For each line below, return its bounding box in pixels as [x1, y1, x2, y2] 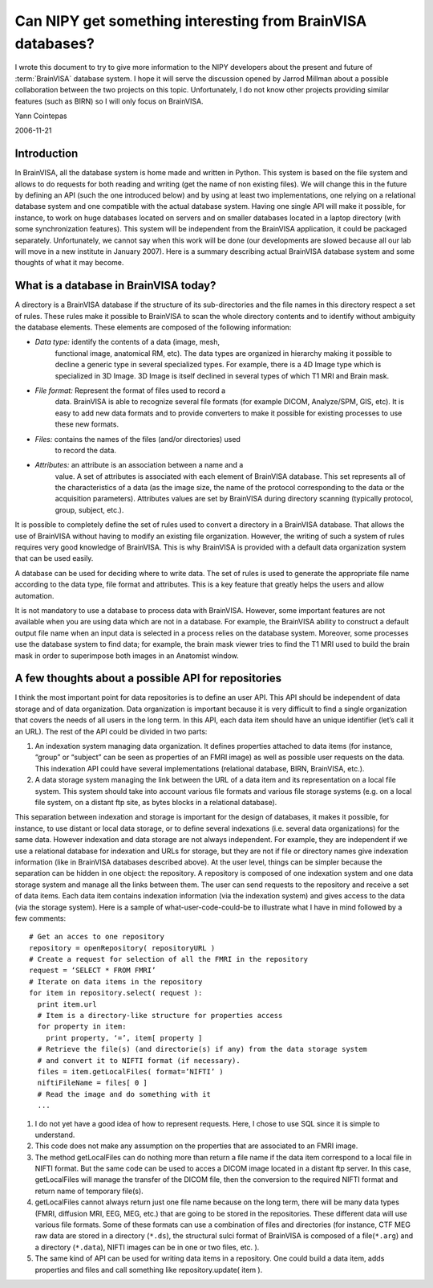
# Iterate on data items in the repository [29, 977, 203, 986]
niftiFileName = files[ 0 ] [37, 1078, 148, 1088]
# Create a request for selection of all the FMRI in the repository [29, 955, 309, 964]
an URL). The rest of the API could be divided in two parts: [14, 726, 208, 736]
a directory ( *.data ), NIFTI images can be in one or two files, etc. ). [34, 1242, 260, 1252]
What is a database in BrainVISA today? [14, 279, 216, 292]
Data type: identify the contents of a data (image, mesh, [34, 337, 221, 347]
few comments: [14, 913, 67, 923]
